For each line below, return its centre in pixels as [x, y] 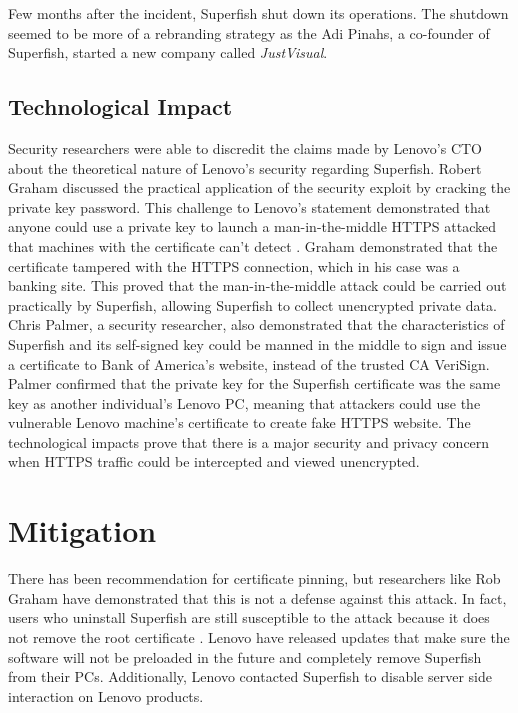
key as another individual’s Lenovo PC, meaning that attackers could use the [244, 402]
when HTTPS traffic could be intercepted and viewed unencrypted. [214, 461]
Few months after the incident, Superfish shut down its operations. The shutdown [258, 13]
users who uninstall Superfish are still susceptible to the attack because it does [249, 617]
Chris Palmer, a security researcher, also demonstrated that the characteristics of [256, 324]
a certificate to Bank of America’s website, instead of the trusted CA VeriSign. [249, 363]
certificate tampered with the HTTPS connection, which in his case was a [234, 265]
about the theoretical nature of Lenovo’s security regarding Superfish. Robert [245, 167]
